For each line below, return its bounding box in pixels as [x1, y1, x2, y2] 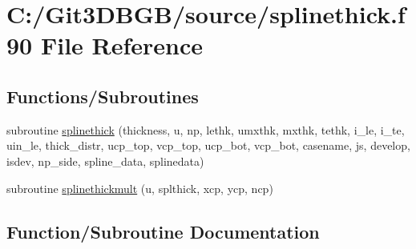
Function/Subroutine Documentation [6, 219, 320, 243]
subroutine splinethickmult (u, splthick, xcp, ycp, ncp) [6, 179, 273, 196]
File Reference [40, 29, 204, 62]
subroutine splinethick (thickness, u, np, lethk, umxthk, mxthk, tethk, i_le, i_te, [6, 121, 405, 138]
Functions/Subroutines [6, 83, 199, 108]
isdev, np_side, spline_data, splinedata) [6, 152, 204, 169]
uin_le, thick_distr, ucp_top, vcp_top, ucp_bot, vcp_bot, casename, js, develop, [6, 137, 410, 154]
